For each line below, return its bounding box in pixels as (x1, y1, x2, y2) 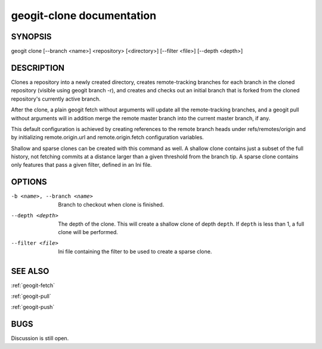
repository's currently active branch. (11, 95, 101, 102)
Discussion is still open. (11, 335, 69, 342)
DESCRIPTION (11, 63, 65, 73)
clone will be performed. (58, 228, 119, 235)
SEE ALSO (11, 266, 49, 276)
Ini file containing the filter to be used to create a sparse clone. (58, 248, 212, 255)
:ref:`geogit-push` (11, 304, 55, 311)
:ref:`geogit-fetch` (11, 282, 55, 289)
